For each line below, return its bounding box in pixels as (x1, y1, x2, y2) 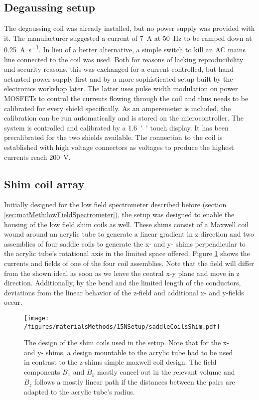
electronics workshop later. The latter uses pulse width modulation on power (4, 83, 238, 94)
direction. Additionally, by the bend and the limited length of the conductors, (4, 277, 241, 288)
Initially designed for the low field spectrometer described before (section (4, 199, 227, 210)
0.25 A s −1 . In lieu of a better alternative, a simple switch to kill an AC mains (4, 43, 246, 55)
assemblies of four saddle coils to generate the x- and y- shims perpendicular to (4, 238, 246, 249)
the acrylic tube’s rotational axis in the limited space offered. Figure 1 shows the (4, 248, 250, 259)
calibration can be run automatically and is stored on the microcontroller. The (4, 113, 244, 123)
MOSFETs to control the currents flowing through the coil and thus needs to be (4, 93, 249, 104)
